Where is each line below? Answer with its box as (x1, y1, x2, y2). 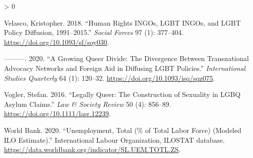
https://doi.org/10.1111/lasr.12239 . (4, 108, 111, 119)
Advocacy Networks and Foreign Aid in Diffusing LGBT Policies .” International (4, 63, 246, 73)
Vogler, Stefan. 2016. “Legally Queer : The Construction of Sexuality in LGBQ (4, 89, 241, 99)
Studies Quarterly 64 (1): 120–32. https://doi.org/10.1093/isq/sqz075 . (4, 72, 215, 83)
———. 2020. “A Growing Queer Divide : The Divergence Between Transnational (4, 53, 249, 63)
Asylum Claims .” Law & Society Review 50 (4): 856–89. (4, 98, 171, 109)
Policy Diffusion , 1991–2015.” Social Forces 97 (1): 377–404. (4, 27, 184, 37)
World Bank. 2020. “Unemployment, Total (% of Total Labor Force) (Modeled (4, 125, 242, 135)
